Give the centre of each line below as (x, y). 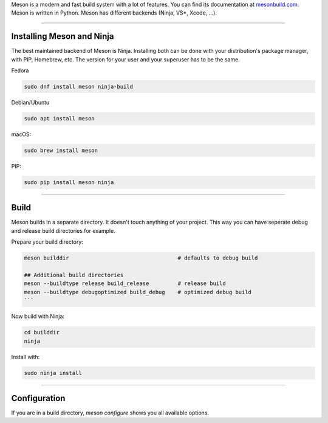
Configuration (38, 398)
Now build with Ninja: (38, 317)
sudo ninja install (53, 373)
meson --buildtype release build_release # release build (125, 284)
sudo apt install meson (60, 119)
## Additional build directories (74, 275)
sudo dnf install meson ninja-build (79, 87)
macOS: (21, 134)
